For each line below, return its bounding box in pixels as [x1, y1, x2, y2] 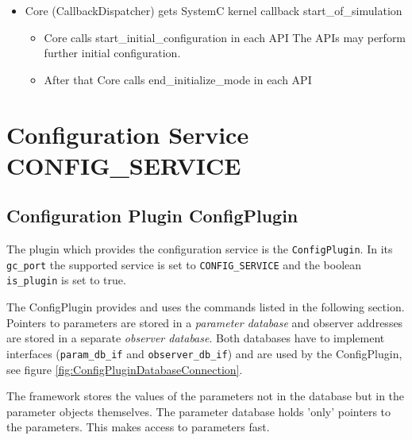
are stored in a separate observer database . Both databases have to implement [6, 330, 385, 346]
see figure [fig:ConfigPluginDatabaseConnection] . [6, 361, 243, 377]
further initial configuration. [44, 44, 181, 61]
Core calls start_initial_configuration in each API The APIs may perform [44, 29, 406, 45]
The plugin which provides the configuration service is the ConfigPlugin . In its [6, 241, 393, 257]
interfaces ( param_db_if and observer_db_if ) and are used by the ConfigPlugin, [6, 345, 402, 361]
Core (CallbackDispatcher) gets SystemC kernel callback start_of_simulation [25, 2, 402, 18]
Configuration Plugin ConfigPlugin [6, 203, 298, 228]
